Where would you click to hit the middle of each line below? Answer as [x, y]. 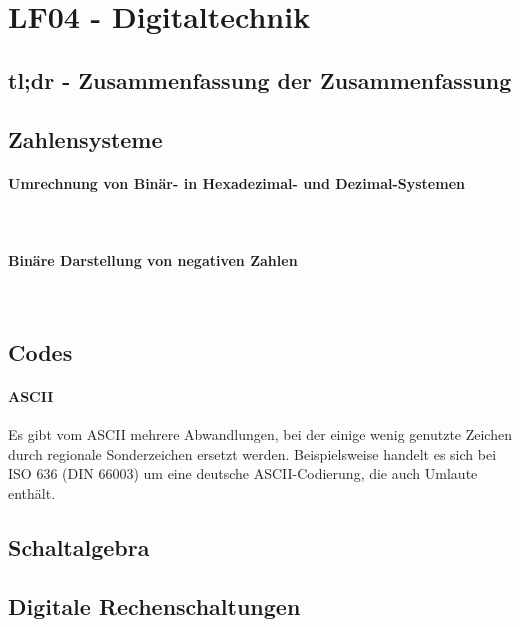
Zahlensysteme [85, 138]
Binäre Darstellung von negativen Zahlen [153, 259]
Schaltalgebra [79, 547]
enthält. [32, 493]
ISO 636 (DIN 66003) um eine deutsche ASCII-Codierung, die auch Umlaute [243, 473]
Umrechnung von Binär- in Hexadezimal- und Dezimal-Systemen [236, 182]
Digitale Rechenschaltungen [154, 605]
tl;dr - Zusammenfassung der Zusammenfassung [260, 79]
